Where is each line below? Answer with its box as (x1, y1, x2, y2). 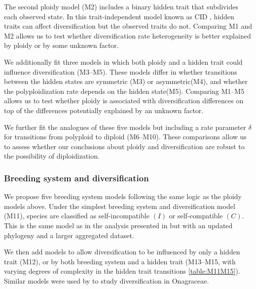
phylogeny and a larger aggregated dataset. (4, 230, 134, 240)
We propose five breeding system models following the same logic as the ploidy (4, 191, 242, 202)
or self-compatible (169, 210, 223, 221)
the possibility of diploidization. (4, 151, 100, 161)
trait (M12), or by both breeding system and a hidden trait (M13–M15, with (4, 256, 236, 266)
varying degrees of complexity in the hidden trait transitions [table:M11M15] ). (4, 266, 240, 276)
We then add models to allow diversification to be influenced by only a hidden (4, 247, 240, 257)
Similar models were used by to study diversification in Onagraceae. (4, 275, 209, 286)
